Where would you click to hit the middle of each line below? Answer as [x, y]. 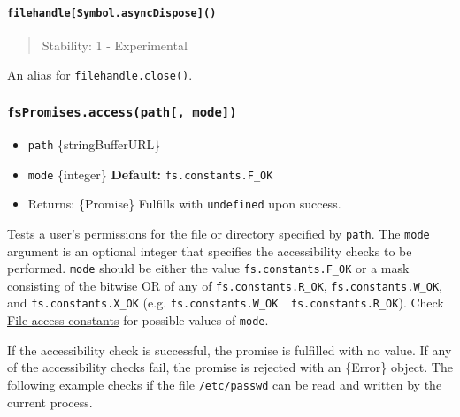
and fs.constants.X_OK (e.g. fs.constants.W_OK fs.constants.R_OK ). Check [226, 303]
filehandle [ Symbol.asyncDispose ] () [112, 13]
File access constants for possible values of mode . [138, 320]
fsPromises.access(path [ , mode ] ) [122, 113]
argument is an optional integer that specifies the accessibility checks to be [210, 250]
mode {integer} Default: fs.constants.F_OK [150, 174]
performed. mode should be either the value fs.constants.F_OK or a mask [208, 268]
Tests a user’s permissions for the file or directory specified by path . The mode [218, 233]
